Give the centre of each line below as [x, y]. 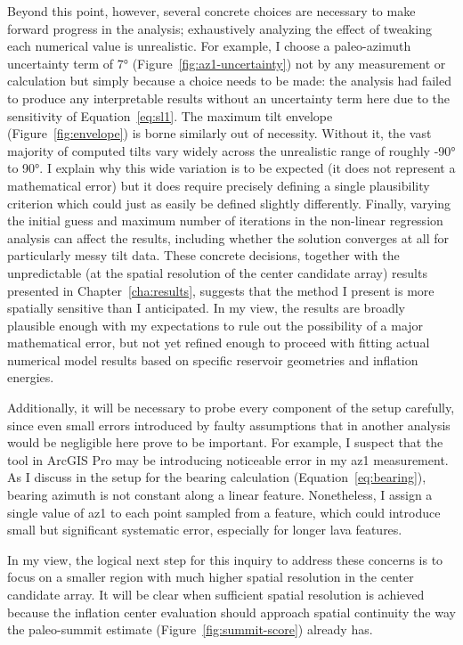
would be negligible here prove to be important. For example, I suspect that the [225, 442]
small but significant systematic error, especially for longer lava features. [205, 530]
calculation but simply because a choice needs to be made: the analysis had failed [229, 81]
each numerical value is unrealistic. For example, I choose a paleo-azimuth [209, 46]
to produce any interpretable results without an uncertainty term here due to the [229, 98]
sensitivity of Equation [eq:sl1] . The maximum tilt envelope [170, 115]
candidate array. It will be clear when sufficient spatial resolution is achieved [216, 594]
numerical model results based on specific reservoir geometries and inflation [213, 359]
